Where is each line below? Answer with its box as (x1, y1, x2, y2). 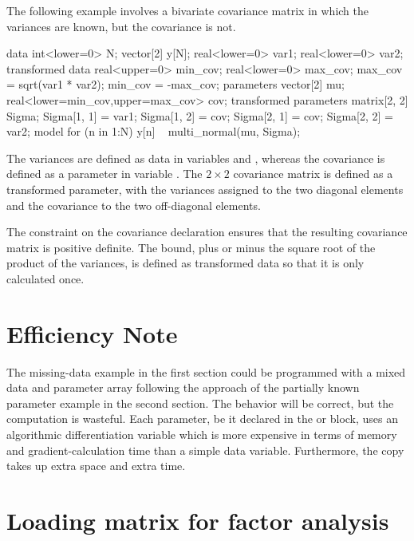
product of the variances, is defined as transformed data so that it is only (6, 255, 365, 271)
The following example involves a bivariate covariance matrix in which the (6, 2, 369, 18)
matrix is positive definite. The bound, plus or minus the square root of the (6, 239, 376, 255)
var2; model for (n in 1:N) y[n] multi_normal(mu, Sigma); (6, 123, 301, 140)
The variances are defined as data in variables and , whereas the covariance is (6, 149, 385, 166)
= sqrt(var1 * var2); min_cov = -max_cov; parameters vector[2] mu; (6, 76, 345, 93)
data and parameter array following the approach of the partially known (6, 379, 360, 396)
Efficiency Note (6, 317, 178, 349)
